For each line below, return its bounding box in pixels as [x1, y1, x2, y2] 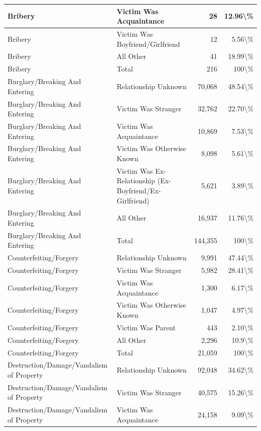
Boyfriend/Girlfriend [116, 38, 180, 49]
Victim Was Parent [116, 322, 176, 332]
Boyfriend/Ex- [116, 185, 161, 195]
